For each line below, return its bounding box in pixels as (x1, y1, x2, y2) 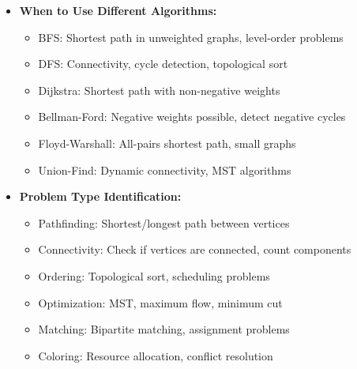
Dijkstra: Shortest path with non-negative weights (38, 81, 280, 98)
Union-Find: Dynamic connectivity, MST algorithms (38, 161, 291, 178)
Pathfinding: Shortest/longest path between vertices (38, 214, 290, 231)
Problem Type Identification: (19, 188, 182, 205)
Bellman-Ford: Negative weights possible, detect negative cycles (38, 108, 346, 125)
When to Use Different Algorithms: (19, 2, 217, 18)
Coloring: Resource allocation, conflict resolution (38, 347, 273, 363)
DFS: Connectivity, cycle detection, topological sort (38, 55, 288, 72)
